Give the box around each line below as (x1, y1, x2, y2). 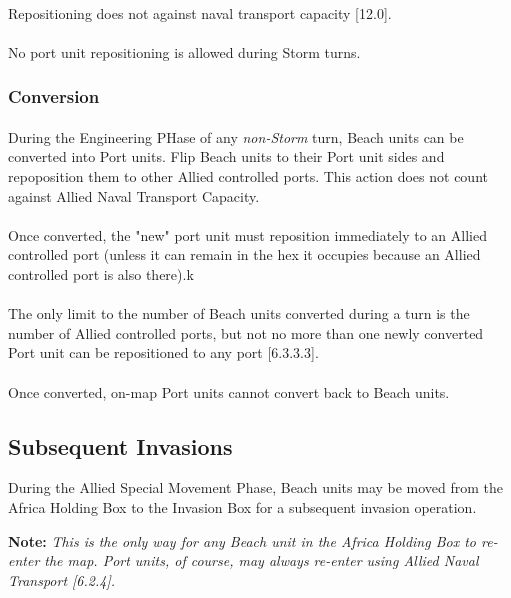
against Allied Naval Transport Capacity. (8, 185, 260, 206)
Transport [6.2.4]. (8, 569, 116, 590)
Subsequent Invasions (8, 430, 233, 461)
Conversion (8, 84, 100, 109)
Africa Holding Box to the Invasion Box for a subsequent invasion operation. (8, 496, 477, 517)
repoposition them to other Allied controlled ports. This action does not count (8, 166, 488, 186)
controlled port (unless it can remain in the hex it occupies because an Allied (8, 244, 481, 265)
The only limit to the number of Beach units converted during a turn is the (8, 303, 470, 324)
